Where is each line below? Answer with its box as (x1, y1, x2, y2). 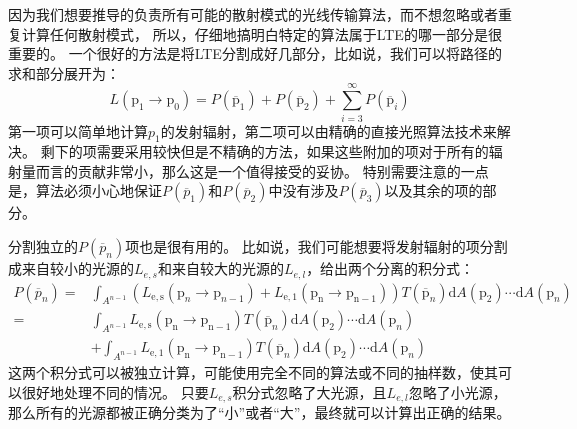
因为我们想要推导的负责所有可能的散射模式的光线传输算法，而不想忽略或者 (8, 4, 498, 24)
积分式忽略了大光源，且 (232, 381, 387, 402)
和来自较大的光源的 (157, 258, 284, 279)
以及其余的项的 (384, 180, 483, 201)
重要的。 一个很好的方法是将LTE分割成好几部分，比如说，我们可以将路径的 (8, 43, 502, 64)
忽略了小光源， (408, 381, 507, 402)
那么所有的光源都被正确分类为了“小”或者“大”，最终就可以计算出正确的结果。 (8, 402, 511, 423)
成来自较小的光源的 (8, 258, 134, 279)
